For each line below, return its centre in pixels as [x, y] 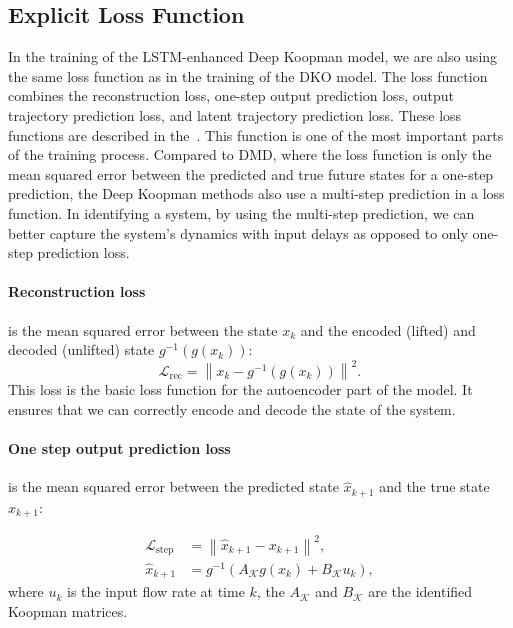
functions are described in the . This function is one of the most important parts [256, 134]
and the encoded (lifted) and [388, 329]
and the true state [434, 486]
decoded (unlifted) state [81, 349]
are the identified [420, 591]
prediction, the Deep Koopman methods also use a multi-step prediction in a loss [256, 193]
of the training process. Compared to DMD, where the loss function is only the [250, 154]
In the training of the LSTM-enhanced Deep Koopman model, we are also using [253, 56]
